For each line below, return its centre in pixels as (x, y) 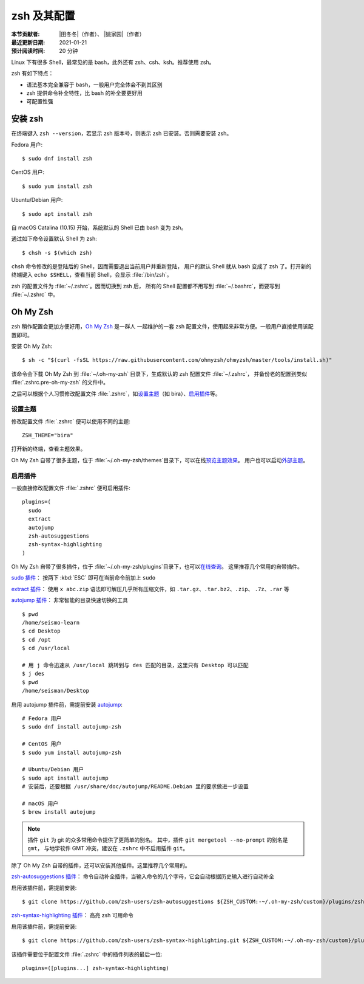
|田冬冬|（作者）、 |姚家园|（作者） (102, 34)
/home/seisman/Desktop (56, 691)
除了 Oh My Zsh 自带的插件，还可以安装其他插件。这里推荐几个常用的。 (101, 865)
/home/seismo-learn (51, 623)
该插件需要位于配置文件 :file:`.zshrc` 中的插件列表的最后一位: (87, 954)
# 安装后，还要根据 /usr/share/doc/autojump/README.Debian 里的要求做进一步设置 (135, 787)
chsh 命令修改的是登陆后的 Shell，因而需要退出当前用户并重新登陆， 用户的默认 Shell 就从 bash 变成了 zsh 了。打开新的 (161, 266)
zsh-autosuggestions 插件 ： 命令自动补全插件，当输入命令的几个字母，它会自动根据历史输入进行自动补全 (143, 876)
